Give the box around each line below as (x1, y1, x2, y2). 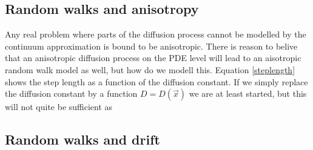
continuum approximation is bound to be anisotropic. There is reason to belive (5, 39, 298, 52)
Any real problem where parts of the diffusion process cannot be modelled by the (5, 28, 306, 41)
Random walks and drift (5, 130, 160, 149)
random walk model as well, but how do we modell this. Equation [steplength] (5, 63, 295, 76)
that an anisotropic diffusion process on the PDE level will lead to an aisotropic (5, 51, 301, 64)
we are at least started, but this (189, 87, 307, 100)
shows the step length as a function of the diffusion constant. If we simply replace (5, 75, 308, 88)
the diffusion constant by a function (5, 87, 138, 100)
